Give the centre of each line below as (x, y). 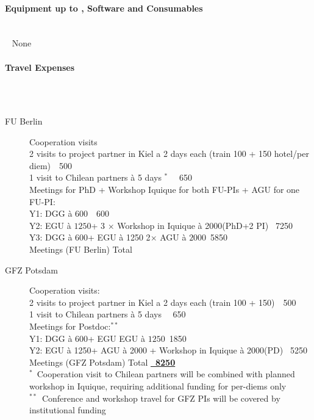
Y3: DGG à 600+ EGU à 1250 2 (90, 237)
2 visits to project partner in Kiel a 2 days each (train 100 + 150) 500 (163, 302)
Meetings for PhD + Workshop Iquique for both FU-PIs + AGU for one (165, 190)
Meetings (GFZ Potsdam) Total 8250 (102, 362)
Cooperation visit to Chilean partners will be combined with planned (166, 374)
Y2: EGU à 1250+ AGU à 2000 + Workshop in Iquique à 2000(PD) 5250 (168, 350)
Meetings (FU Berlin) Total (81, 249)
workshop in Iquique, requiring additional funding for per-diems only (158, 386)
